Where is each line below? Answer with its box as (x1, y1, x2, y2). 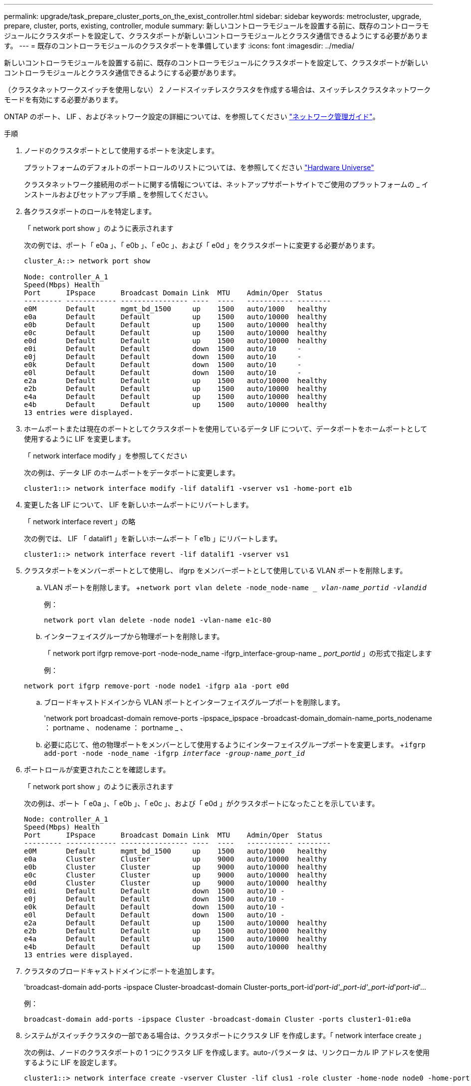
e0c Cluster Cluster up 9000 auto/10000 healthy (24, 871, 327, 879)
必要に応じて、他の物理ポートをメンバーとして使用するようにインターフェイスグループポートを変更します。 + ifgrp (44, 740, 426, 749)
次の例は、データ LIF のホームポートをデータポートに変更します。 (24, 468, 239, 477)
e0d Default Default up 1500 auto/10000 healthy (24, 337, 327, 345)
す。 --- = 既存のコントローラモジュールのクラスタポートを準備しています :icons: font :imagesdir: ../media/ (4, 41, 354, 50)
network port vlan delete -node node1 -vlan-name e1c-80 (44, 616, 271, 624)
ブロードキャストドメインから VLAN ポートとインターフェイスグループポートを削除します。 (44, 698, 345, 706)
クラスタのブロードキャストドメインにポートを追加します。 (24, 967, 219, 975)
